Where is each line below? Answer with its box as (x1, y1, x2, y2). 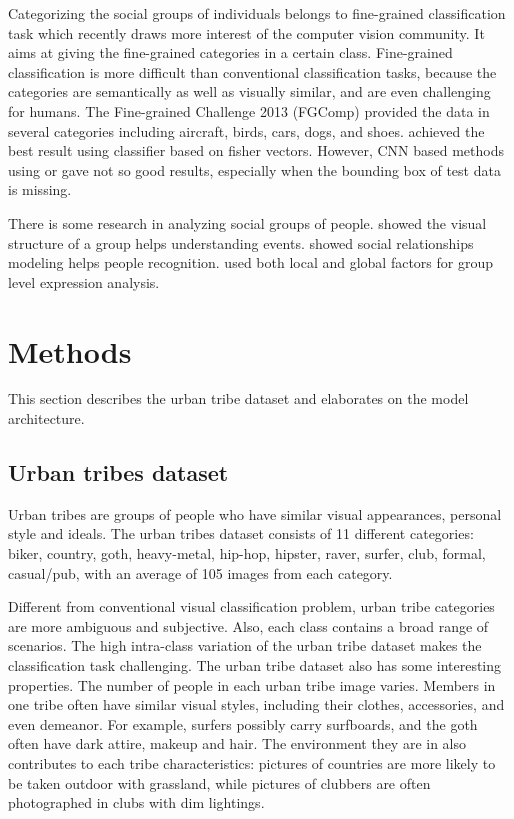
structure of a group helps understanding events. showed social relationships (8, 232, 474, 253)
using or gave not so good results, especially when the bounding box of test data (8, 159, 501, 180)
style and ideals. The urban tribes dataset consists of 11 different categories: (8, 523, 474, 544)
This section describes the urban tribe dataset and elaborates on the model (8, 388, 469, 409)
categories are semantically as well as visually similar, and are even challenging (8, 81, 491, 102)
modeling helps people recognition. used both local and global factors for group (8, 252, 494, 273)
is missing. (8, 179, 72, 200)
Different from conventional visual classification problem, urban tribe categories (8, 596, 495, 617)
